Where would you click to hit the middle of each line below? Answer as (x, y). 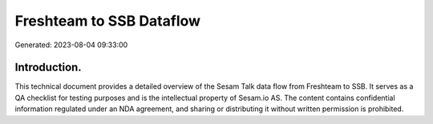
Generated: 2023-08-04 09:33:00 (71, 45)
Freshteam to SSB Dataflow (107, 21)
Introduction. (48, 68)
